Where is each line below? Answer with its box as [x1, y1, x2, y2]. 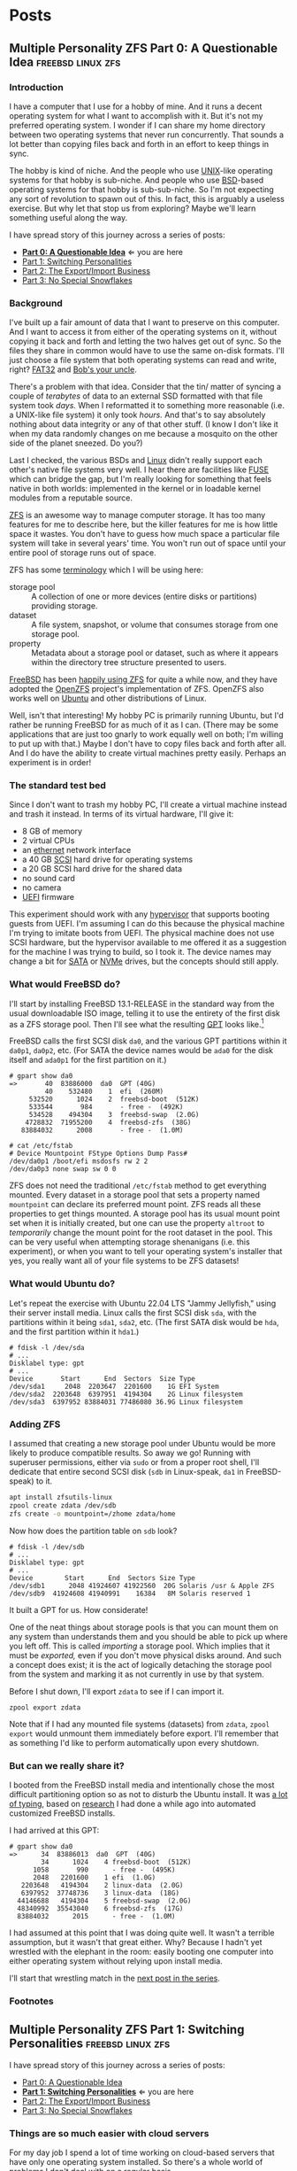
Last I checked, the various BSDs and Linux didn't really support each [9, 455, 263, 466]
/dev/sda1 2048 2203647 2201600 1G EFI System [9, 1382, 219, 1391]
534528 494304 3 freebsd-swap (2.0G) [28, 1111, 200, 1120]
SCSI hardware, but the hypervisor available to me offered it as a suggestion [9, 937, 287, 948]
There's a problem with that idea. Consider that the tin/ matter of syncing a [9, 382, 281, 392]
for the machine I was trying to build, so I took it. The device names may [9, 947, 272, 958]
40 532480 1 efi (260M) [44, 1087, 164, 1097]
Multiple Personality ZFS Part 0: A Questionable [9, 41, 278, 56]
